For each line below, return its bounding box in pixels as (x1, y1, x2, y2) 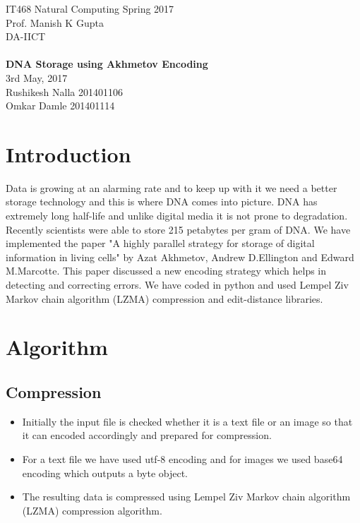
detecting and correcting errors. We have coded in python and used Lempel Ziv (6, 277, 349, 292)
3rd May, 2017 (6, 70, 68, 85)
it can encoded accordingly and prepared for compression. (22, 428, 272, 443)
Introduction (6, 139, 131, 168)
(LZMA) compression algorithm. (22, 503, 162, 517)
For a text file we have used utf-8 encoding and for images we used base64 (22, 451, 343, 466)
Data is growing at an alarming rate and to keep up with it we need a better (6, 180, 337, 195)
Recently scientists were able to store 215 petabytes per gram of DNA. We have (6, 222, 351, 236)
